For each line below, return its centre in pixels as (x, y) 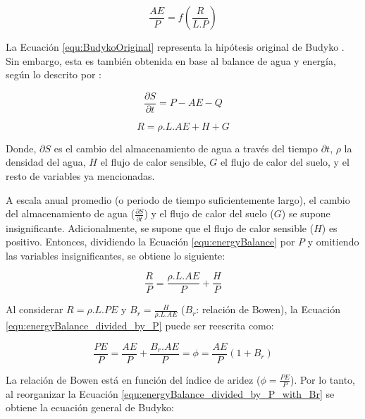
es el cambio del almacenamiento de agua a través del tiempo (186, 148)
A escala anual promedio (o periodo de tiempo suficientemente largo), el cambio (178, 199)
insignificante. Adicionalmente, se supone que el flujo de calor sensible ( (160, 227)
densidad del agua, (46, 162)
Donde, (21, 148)
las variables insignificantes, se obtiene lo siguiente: (116, 255)
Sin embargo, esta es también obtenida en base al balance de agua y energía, (171, 60)
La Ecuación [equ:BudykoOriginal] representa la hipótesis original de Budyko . (175, 47)
